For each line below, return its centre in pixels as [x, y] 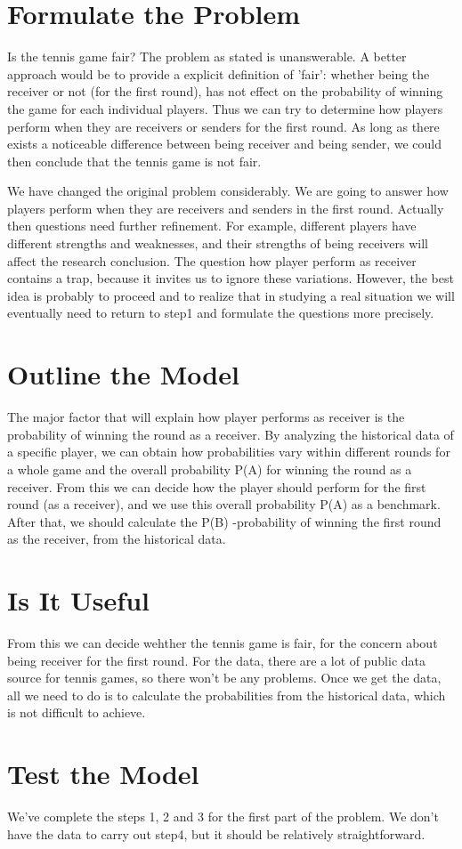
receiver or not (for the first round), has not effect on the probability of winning [225, 91]
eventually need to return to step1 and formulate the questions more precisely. [221, 313]
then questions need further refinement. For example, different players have [212, 226]
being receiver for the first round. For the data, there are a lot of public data [217, 660]
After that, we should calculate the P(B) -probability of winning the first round [224, 521]
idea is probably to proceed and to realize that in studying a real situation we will [231, 295]
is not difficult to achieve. [77, 712]
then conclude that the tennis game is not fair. [134, 161]
